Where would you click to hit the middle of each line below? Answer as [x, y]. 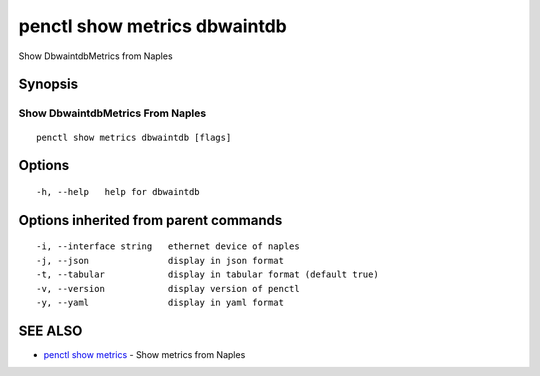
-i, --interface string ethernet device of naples [168, 246]
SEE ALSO [50, 330]
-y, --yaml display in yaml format [160, 302]
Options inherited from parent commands [150, 220]
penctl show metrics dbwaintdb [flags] [134, 137]
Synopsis [48, 84]
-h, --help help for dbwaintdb [118, 191]
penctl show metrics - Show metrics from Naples [144, 354]
